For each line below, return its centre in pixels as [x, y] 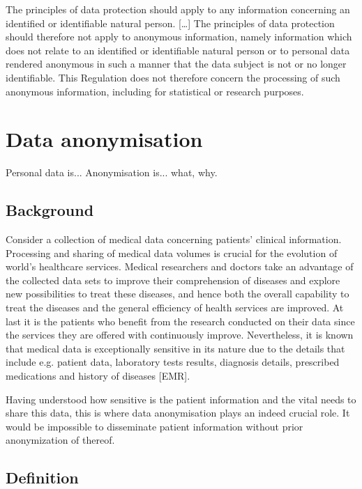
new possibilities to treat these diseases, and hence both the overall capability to [178, 294]
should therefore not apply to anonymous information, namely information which [179, 37]
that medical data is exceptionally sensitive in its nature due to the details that [175, 348]
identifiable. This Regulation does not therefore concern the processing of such [173, 77]
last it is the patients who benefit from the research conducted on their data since [180, 321]
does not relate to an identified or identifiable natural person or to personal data [178, 50]
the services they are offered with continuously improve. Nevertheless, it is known [180, 335]
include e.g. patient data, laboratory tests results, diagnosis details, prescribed [173, 362]
